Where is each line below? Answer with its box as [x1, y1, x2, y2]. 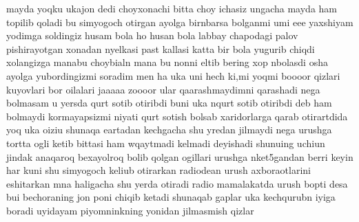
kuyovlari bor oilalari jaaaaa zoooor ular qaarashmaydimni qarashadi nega [6, 82, 320, 96]
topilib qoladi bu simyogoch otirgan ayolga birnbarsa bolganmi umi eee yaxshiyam [6, 14, 353, 29]
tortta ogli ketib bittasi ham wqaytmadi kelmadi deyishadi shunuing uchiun [6, 135, 325, 150]
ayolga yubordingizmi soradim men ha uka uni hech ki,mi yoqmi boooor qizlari [6, 68, 340, 82]
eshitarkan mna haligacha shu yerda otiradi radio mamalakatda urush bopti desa [6, 176, 348, 190]
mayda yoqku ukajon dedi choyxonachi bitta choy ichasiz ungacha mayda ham [6, 1, 337, 15]
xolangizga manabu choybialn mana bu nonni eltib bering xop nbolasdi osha [6, 55, 328, 69]
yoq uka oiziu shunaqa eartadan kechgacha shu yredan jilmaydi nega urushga [6, 122, 332, 137]
